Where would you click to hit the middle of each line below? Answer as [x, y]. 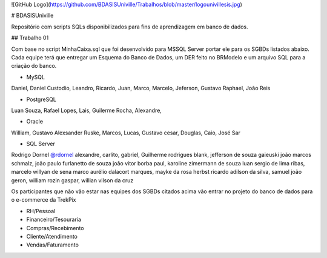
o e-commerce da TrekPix [44, 200]
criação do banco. [34, 66]
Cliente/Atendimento [52, 236]
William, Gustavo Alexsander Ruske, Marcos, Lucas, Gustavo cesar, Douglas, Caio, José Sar [126, 133]
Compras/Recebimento [55, 228]
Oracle [35, 122]
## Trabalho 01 [30, 38]
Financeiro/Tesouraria [54, 220]
